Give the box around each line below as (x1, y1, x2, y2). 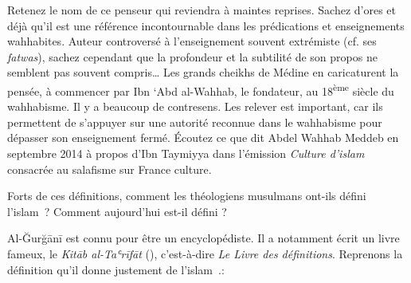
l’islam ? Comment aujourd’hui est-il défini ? (7, 202, 227, 219)
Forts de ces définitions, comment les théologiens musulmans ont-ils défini (7, 187, 366, 204)
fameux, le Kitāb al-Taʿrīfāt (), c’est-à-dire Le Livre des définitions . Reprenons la (7, 245, 403, 261)
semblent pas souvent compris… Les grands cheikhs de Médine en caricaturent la (7, 64, 399, 81)
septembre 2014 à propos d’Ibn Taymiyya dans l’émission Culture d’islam (7, 145, 365, 161)
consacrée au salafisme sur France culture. (7, 160, 212, 177)
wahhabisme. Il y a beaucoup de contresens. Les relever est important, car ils (7, 98, 383, 115)
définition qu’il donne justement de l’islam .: (7, 261, 225, 277)
